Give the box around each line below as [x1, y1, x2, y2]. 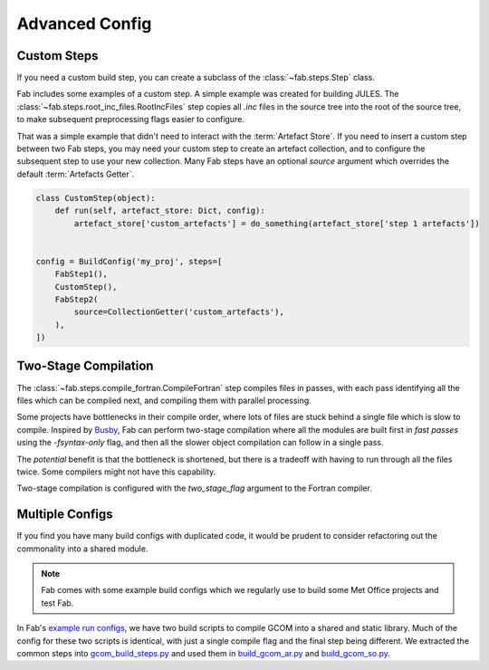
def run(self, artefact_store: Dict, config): [54, 206, 266, 216]
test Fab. [41, 598, 74, 608]
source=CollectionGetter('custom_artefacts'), [73, 307, 284, 317]
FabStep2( [54, 294, 99, 304]
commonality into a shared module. [16, 543, 149, 554]
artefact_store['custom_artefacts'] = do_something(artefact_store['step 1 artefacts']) [73, 218, 480, 228]
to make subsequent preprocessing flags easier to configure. [16, 114, 244, 125]
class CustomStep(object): [35, 193, 156, 203]
